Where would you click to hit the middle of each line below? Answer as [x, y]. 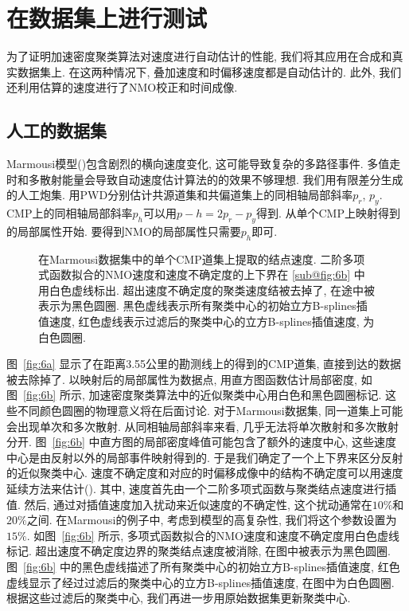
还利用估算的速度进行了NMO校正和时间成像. [122, 87]
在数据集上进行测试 [107, 18]
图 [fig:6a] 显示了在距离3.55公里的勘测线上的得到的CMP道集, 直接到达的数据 [204, 364]
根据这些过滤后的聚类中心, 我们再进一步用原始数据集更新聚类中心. [179, 598]
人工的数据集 [56, 130]
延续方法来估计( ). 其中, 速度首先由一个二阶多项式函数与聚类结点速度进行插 [202, 488]
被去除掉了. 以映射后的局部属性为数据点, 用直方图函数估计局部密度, [182, 379]
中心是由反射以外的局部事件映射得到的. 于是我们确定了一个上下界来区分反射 [205, 457]
